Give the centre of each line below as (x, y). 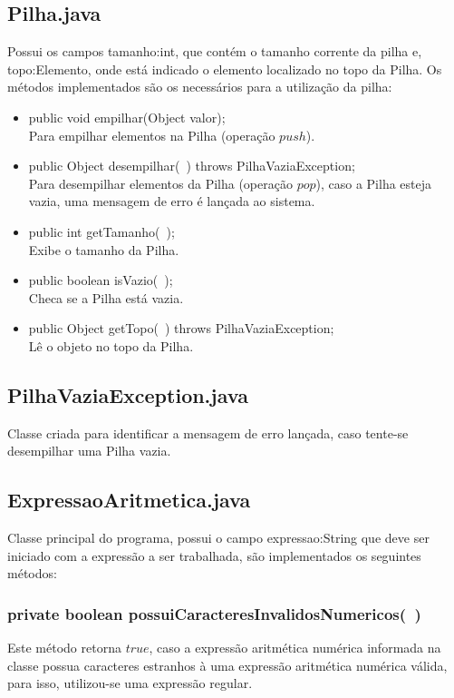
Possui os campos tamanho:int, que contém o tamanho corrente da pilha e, (215, 51)
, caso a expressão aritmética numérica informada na (295, 648)
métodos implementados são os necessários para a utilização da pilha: (200, 87)
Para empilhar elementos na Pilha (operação (152, 135)
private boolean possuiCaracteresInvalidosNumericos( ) (214, 613)
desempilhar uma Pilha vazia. (89, 451)
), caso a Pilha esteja (374, 183)
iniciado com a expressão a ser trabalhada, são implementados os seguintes (214, 555)
